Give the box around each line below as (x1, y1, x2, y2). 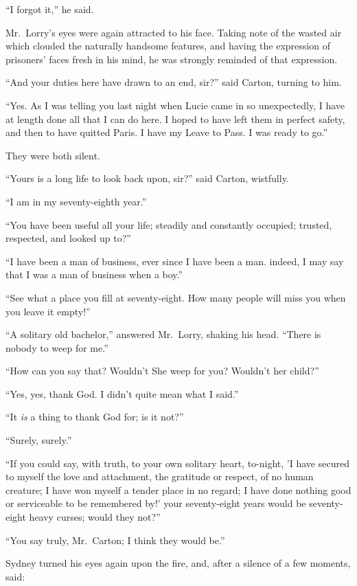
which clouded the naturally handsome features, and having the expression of (5, 38, 330, 53)
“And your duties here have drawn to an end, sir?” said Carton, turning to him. (5, 75, 342, 89)
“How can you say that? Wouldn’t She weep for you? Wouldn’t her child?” (5, 363, 319, 378)
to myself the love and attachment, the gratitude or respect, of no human (5, 469, 314, 484)
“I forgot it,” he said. (5, 2, 94, 16)
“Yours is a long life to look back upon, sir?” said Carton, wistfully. (5, 171, 289, 185)
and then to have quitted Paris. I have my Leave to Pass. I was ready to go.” (5, 125, 328, 139)
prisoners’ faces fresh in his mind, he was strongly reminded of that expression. (5, 52, 338, 66)
